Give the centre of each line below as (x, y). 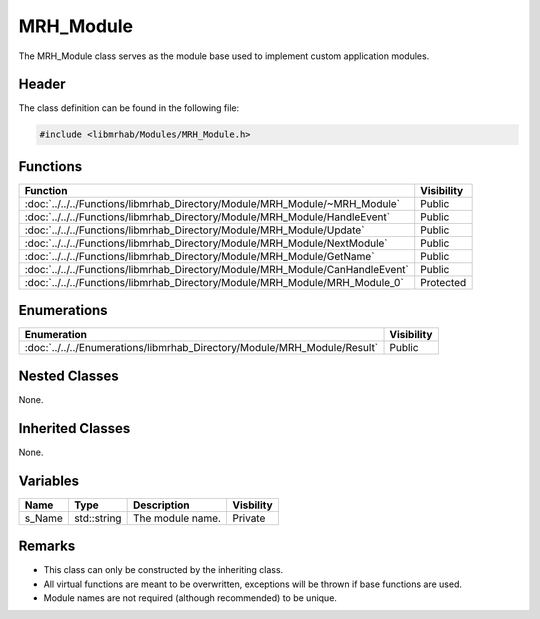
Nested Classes (68, 375)
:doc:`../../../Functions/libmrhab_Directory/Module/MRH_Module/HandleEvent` (207, 217)
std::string (97, 518)
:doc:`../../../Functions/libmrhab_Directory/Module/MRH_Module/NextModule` (206, 243)
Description (161, 505)
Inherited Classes (74, 428)
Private (248, 518)
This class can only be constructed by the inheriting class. (163, 570)
